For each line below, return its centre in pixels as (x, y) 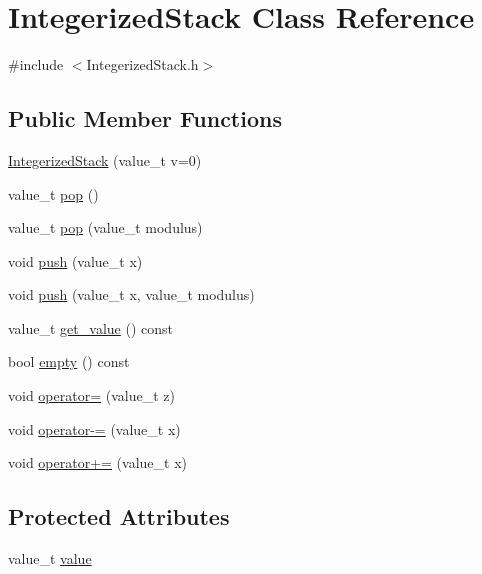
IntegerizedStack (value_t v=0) (105, 159)
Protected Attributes (119, 516)
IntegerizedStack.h (142, 64)
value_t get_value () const (90, 327)
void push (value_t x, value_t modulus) (131, 294)
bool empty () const (69, 361)
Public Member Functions (145, 118)
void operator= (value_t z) (91, 395)
